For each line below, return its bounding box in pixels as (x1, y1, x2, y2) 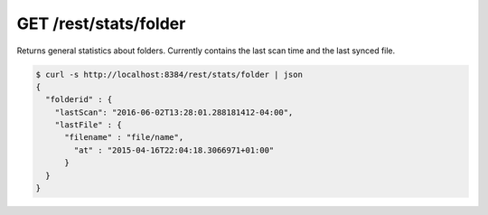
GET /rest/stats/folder (16, 14, 186, 33)
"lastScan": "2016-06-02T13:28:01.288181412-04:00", (54, 107, 294, 117)
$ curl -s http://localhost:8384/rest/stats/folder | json (35, 69, 303, 79)
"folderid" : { (45, 95, 113, 105)
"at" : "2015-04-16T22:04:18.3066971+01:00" (73, 145, 275, 155)
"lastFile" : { (54, 120, 122, 130)
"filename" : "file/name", (64, 132, 184, 143)
